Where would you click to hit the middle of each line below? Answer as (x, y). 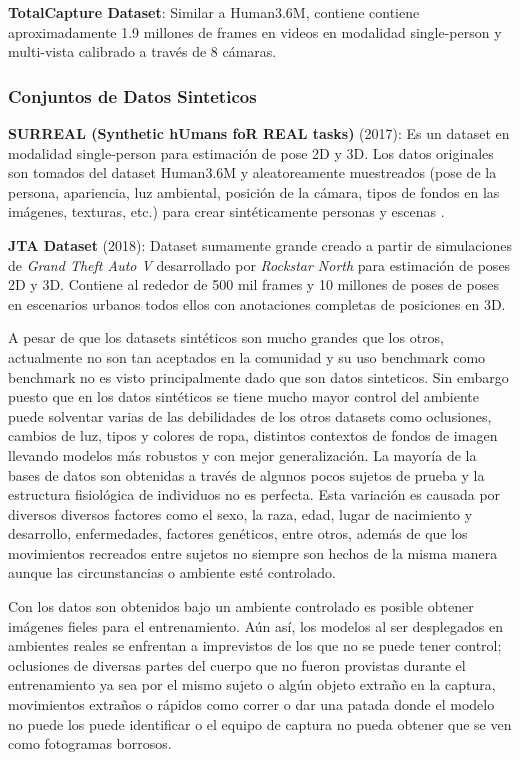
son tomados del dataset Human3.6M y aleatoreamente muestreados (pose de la (252, 172)
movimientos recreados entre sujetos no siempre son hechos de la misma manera (253, 552)
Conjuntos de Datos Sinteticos (132, 95)
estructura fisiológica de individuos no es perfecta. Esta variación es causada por (254, 494)
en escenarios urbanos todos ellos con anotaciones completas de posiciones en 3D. (257, 303)
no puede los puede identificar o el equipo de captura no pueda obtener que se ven (260, 723)
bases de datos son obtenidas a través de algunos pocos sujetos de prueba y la (246, 474)
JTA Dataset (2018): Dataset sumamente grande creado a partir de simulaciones (260, 244)
